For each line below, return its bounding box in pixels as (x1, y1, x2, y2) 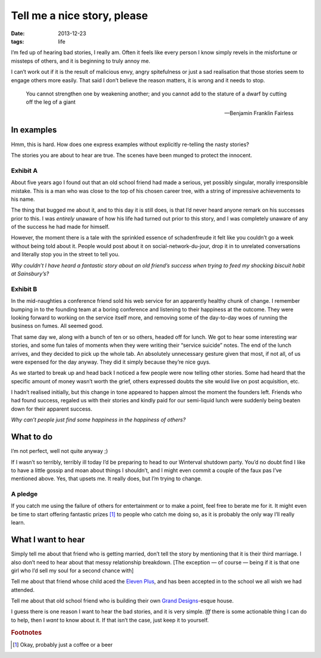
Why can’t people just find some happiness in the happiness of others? (11, 416, 186, 423)
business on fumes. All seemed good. (11, 322, 103, 330)
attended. (11, 586, 35, 593)
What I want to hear (11, 535, 86, 545)
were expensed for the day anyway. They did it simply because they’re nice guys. (11, 358, 211, 365)
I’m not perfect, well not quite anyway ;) (11, 448, 108, 455)
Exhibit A (11, 166, 38, 175)
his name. (11, 195, 35, 203)
